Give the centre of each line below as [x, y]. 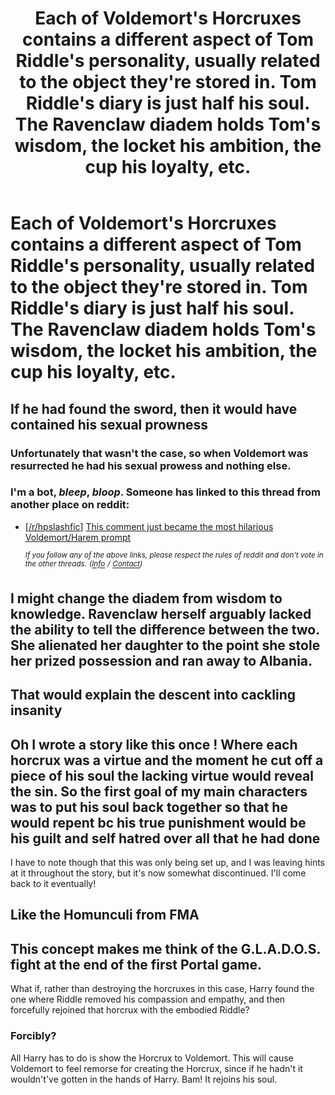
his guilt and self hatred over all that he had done [165, 838]
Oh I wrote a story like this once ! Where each [154, 744]
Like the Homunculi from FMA [105, 915]
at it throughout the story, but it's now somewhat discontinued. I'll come [158, 873]
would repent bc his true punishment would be [158, 822]
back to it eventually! [53, 884]
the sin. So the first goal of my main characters [159, 791]
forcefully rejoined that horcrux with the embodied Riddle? [130, 1010]
